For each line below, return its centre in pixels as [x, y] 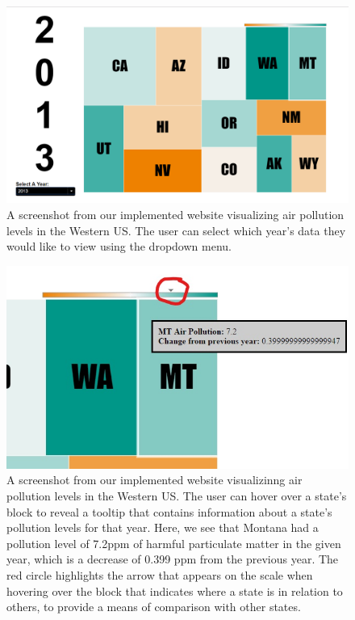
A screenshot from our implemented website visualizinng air [155, 480]
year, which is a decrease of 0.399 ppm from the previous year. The [173, 559]
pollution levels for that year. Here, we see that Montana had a [163, 527]
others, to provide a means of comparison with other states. [154, 607]
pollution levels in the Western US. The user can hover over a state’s [177, 496]
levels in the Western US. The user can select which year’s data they [176, 230]
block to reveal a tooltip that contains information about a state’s [169, 511]
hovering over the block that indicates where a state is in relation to [175, 590]
